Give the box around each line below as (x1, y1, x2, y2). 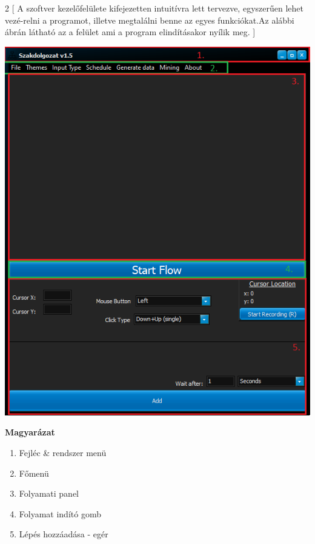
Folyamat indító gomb (19, 507, 101, 520)
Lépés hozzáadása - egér (19, 528, 108, 540)
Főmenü (19, 466, 49, 479)
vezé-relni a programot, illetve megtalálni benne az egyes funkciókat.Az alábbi (5, 13, 294, 26)
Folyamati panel (19, 487, 79, 500)
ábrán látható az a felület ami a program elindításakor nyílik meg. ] (5, 25, 256, 38)
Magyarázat (5, 426, 55, 438)
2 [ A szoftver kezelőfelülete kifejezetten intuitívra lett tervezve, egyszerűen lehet (5, 2, 303, 14)
